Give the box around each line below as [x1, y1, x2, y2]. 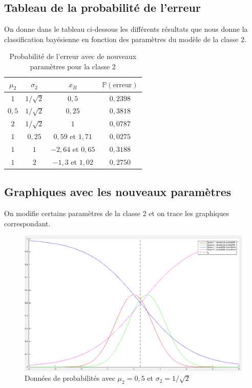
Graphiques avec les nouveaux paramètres [4, 184, 232, 200]
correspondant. [4, 218, 51, 228]
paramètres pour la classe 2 [30, 61, 116, 71]
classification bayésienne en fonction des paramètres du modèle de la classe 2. [4, 33, 247, 44]
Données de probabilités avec [25, 373, 115, 383]
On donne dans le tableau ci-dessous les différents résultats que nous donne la [4, 24, 248, 34]
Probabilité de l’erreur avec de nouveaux [9, 51, 137, 62]
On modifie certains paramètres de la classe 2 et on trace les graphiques [4, 208, 229, 219]
